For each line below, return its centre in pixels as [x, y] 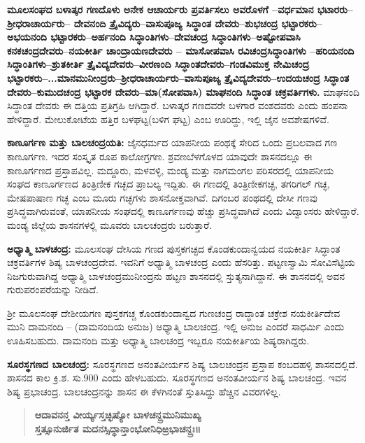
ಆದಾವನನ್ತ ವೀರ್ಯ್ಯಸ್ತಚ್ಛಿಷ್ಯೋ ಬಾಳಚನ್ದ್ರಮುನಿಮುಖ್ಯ [118, 415]
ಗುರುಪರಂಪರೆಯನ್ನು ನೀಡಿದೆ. [53, 289]
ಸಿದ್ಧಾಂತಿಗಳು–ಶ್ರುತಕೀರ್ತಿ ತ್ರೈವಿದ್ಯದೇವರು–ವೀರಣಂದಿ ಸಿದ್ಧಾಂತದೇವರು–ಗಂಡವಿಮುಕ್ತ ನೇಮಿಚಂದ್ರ [158, 64]
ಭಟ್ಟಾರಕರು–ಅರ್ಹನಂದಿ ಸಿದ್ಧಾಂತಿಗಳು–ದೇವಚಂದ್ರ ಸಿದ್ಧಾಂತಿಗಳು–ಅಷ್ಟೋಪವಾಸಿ [176, 37]
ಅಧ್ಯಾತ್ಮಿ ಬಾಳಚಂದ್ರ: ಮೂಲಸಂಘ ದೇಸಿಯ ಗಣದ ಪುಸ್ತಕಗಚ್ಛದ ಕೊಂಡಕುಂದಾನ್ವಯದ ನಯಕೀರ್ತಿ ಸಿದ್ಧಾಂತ [174, 248]
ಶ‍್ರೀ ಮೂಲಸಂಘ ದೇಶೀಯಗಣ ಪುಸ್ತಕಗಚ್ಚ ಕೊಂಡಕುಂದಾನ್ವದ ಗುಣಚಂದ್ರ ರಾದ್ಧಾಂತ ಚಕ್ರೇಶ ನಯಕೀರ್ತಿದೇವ [174, 312]
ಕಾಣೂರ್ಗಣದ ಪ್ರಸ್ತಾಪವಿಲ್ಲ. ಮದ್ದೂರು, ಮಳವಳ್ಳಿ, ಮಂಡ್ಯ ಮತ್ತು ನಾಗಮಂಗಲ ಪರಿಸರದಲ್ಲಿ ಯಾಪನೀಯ [171, 170]
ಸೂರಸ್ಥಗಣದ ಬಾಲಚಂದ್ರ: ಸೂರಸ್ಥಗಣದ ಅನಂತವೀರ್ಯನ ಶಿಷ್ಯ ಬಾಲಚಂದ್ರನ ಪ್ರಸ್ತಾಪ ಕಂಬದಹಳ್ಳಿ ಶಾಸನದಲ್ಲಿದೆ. [182, 364]
